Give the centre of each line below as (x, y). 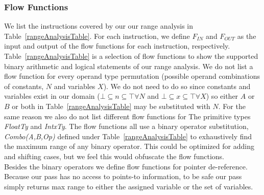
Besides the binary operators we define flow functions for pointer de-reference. (126, 166)
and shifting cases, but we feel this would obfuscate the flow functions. (114, 156)
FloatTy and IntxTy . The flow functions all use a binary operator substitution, (126, 126)
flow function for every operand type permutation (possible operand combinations (132, 76)
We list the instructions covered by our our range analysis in (99, 26)
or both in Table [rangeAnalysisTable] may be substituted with (111, 106)
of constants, (24, 86)
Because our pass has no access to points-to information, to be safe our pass (123, 176)
